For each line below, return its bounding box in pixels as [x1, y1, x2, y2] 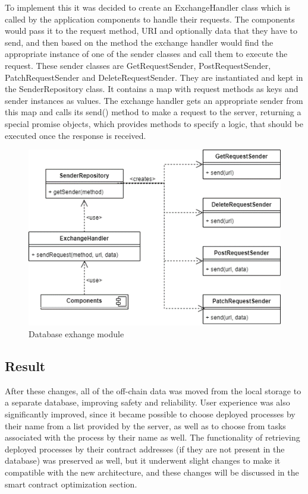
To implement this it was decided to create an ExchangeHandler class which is [5, 1, 291, 13]
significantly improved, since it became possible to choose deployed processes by [5, 408, 296, 420]
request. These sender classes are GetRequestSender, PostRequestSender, [5, 59, 271, 71]
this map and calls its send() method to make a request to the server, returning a [5, 106, 301, 118]
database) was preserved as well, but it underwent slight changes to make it [5, 454, 281, 467]
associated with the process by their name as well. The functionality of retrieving [5, 431, 300, 444]
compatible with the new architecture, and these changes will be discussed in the [5, 465, 299, 478]
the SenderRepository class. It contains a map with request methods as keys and [5, 83, 298, 95]
